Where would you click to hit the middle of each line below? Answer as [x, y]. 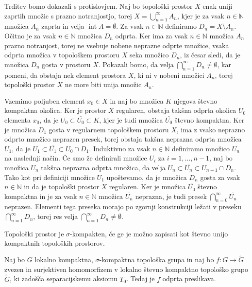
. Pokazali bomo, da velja [136, 64]
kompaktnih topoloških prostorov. [55, 243]
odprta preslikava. [189, 278]
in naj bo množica [137, 100]
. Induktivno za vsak [120, 148]
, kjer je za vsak [201, 15]
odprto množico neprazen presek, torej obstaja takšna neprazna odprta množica [123, 139]
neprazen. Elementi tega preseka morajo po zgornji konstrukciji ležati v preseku [123, 206]
